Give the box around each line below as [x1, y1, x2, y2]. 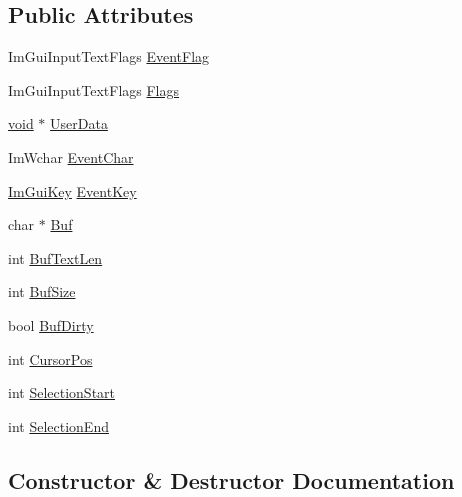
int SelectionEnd [8, 415, 109, 436]
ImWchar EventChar [8, 146, 134, 167]
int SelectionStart [8, 382, 116, 403]
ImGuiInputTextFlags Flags [8, 79, 180, 100]
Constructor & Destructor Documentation [8, 464, 455, 495]
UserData [50, 113, 108, 134]
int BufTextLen [8, 247, 103, 268]
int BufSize [8, 281, 76, 302]
